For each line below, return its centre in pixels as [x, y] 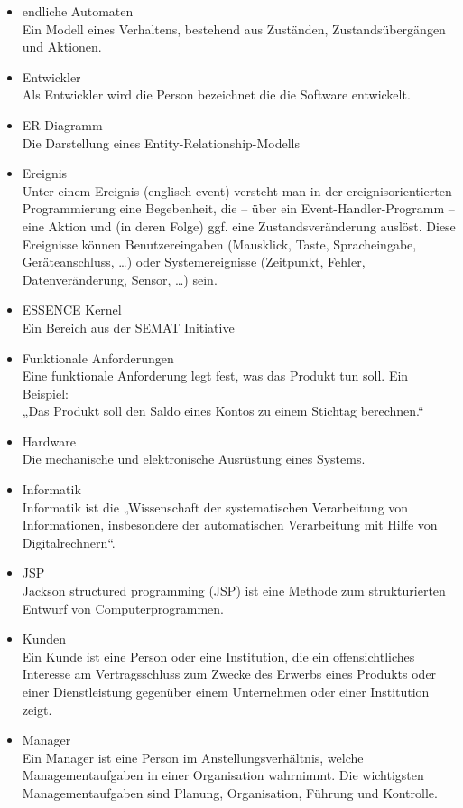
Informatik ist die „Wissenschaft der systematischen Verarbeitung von [215, 507]
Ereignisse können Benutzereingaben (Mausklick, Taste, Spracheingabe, [219, 244]
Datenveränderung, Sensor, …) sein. [120, 279]
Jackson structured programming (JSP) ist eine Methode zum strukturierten [234, 591]
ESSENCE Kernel [72, 310]
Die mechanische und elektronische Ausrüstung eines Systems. [194, 459]
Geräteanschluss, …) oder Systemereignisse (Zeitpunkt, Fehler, [194, 262]
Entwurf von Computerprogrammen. [123, 608]
